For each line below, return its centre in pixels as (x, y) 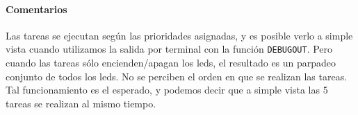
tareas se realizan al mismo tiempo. (81, 103)
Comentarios (36, 9)
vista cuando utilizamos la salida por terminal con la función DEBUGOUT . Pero (169, 49)
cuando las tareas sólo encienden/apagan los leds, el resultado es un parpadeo (171, 63)
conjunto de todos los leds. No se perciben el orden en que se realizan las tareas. (177, 76)
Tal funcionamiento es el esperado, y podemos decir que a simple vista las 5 (167, 90)
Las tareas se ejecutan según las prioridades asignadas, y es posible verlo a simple (179, 35)
